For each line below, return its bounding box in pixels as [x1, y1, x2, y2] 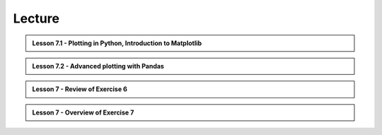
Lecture [13, 11, 60, 26]
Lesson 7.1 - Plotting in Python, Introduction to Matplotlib [32, 39, 202, 47]
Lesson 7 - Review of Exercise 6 [32, 85, 127, 93]
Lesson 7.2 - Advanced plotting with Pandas [32, 61, 164, 70]
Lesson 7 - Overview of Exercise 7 [32, 108, 134, 117]
